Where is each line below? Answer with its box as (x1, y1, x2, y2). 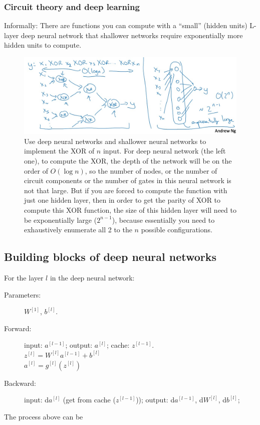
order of (24, 165, 48, 176)
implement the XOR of (24, 146, 95, 156)
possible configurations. (141, 224, 212, 235)
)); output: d (136, 394, 175, 405)
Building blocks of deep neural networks (4, 249, 217, 264)
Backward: (4, 377, 37, 388)
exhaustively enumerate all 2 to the (24, 224, 132, 235)
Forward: (4, 323, 32, 333)
